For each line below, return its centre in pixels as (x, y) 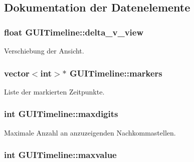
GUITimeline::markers (116, 73)
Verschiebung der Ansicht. (44, 50)
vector (17, 73)
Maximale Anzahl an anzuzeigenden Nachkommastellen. (90, 132)
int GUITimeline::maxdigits (61, 114)
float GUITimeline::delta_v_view (74, 32)
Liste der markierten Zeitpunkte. (54, 91)
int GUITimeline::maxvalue (60, 155)
